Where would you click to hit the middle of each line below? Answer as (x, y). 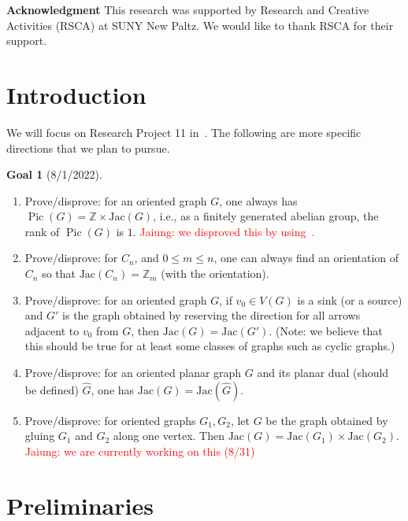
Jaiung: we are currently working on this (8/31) (140, 451)
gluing (40, 436)
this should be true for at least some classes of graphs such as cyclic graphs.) (210, 346)
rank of (42, 231)
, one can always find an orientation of (306, 258)
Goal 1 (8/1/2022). (54, 174)
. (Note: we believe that (326, 330)
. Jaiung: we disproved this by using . (224, 231)
